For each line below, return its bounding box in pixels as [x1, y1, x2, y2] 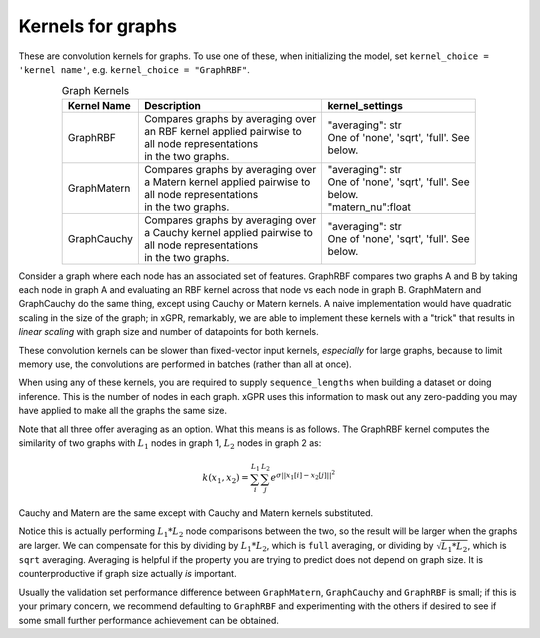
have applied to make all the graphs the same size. [18, 405, 227, 417]
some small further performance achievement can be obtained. [18, 614, 280, 626]
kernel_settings [327, 98, 404, 112]
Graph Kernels [61, 83, 130, 97]
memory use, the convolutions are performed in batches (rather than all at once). [18, 358, 352, 370]
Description [143, 98, 202, 112]
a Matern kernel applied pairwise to [143, 175, 311, 189]
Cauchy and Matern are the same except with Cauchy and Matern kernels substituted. [18, 507, 374, 519]
